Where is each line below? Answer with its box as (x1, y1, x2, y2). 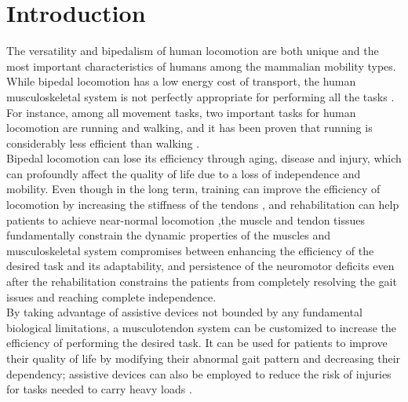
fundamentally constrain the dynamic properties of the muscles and (6, 227, 331, 243)
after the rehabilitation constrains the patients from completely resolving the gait (6, 273, 397, 290)
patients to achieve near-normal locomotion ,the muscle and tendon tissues (6, 211, 365, 228)
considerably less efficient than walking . (6, 134, 200, 151)
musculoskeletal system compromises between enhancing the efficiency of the (6, 242, 374, 258)
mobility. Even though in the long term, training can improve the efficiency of (6, 181, 381, 197)
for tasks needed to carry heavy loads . (6, 381, 192, 397)
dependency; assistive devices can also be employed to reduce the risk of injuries (6, 365, 392, 382)
